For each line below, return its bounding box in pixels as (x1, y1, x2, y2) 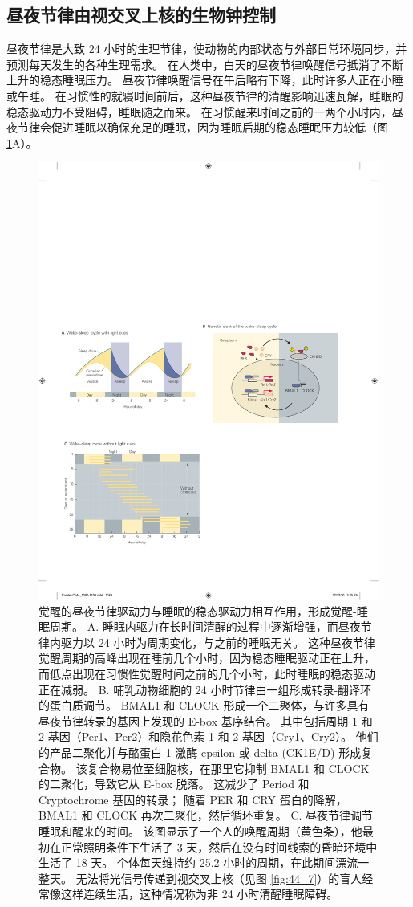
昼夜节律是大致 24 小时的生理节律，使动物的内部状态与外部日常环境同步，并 (6, 40, 407, 57)
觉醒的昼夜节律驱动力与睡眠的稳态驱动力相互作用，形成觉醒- (38, 602, 357, 619)
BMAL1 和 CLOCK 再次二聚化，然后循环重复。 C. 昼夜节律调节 (38, 807, 374, 824)
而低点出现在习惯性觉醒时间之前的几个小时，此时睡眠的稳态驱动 (38, 665, 375, 682)
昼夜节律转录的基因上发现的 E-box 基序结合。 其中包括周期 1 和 (38, 712, 373, 729)
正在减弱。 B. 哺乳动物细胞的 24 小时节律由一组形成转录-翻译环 (38, 681, 372, 698)
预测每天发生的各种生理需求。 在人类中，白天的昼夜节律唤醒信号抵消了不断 (6, 55, 403, 72)
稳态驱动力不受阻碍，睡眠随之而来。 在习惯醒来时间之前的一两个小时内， (6, 103, 392, 120)
